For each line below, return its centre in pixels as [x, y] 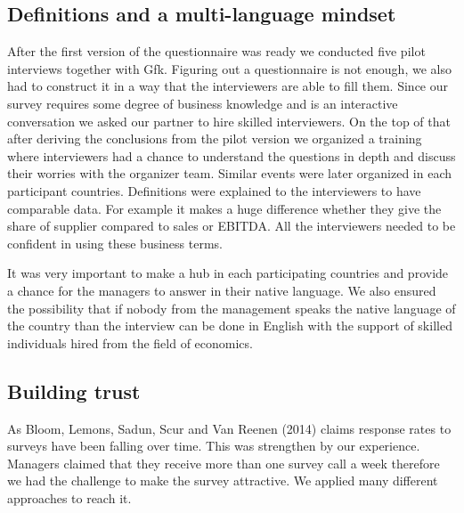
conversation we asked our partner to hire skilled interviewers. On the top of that [229, 121]
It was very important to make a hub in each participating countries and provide [228, 273]
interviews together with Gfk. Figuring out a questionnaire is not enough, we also [229, 68]
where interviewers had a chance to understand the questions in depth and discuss [232, 155]
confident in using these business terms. [115, 243]
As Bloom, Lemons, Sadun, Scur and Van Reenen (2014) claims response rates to [229, 428]
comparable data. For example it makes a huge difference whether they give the [224, 208]
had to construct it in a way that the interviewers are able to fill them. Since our [228, 86]
